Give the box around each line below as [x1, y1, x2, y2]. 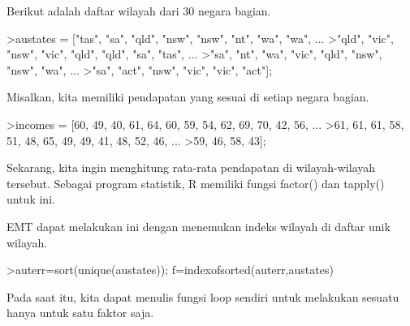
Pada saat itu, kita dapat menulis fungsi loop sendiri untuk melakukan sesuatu [6, 288, 399, 305]
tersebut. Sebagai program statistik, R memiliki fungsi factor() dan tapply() [6, 174, 385, 191]
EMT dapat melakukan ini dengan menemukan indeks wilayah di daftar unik [6, 217, 391, 234]
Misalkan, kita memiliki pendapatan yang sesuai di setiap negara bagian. [6, 88, 369, 105]
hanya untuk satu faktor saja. [6, 304, 154, 321]
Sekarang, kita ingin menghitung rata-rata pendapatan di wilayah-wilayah [6, 159, 376, 176]
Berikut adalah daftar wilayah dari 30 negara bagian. [6, 2, 271, 19]
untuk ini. [6, 191, 55, 208]
